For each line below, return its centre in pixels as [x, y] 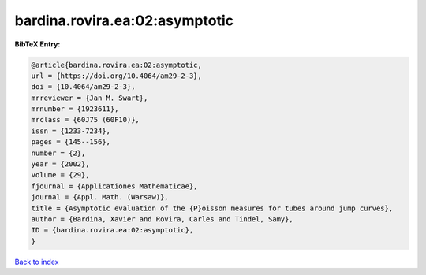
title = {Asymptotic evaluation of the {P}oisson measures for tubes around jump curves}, [212, 208]
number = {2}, [58, 153]
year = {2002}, [60, 164]
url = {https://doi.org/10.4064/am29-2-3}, [117, 76]
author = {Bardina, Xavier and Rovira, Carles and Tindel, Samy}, [162, 219]
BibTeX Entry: [37, 44]
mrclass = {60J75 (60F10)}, [85, 120]
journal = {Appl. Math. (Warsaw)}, [100, 197]
